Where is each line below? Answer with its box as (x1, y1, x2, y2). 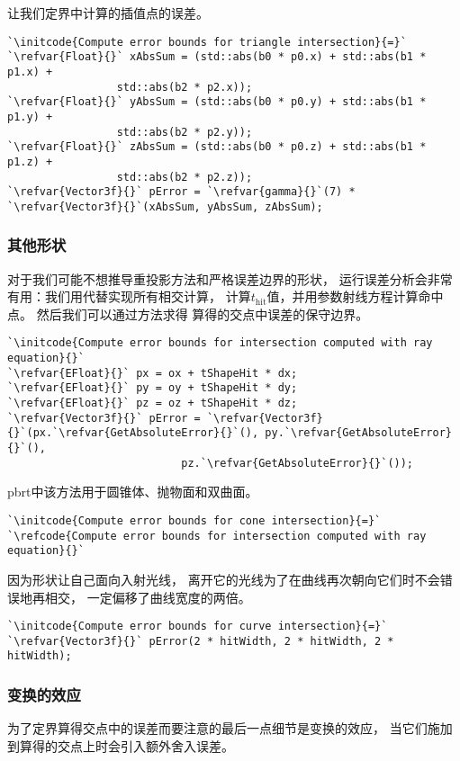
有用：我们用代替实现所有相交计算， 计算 (7, 287, 251, 306)
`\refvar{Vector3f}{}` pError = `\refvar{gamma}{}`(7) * (7, 185, 356, 199)
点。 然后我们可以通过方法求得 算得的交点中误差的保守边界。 (7, 304, 369, 323)
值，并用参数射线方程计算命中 (266, 287, 444, 306)
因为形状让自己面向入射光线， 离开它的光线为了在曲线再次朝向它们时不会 (7, 569, 440, 588)
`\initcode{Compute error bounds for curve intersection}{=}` (7, 620, 388, 633)
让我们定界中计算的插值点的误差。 (7, 4, 209, 22)
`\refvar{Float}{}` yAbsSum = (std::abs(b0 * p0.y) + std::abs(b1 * (7, 95, 427, 109)
